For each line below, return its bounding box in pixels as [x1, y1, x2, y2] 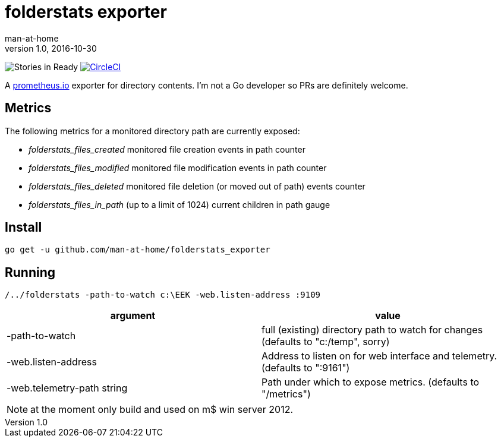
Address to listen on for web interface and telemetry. [261, 350, 497, 362]
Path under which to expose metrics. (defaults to [261, 376, 480, 389]
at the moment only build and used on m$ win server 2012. [30, 403, 294, 416]
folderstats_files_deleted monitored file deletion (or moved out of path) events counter [29, 181, 365, 191]
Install [5, 220, 42, 235]
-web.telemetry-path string [7, 382, 128, 394]
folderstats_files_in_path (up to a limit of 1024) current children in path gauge [29, 199, 330, 210]
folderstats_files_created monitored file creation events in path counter [29, 144, 305, 154]
